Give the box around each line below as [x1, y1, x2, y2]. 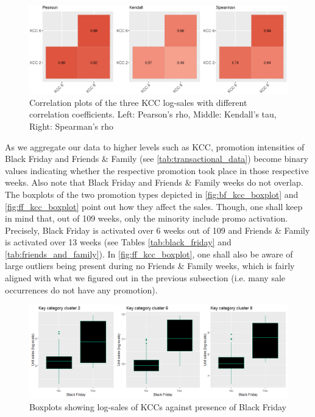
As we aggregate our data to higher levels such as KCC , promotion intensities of [5, 140, 305, 153]
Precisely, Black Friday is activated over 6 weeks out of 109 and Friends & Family [5, 223, 310, 236]
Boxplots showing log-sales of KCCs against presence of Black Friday [29, 400, 286, 413]
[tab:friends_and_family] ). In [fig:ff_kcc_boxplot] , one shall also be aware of [5, 247, 293, 260]
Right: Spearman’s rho [29, 119, 114, 132]
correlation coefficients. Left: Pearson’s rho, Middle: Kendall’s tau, [29, 108, 277, 121]
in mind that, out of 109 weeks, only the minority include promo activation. [5, 212, 288, 225]
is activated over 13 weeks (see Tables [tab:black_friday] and [5, 236, 232, 248]
